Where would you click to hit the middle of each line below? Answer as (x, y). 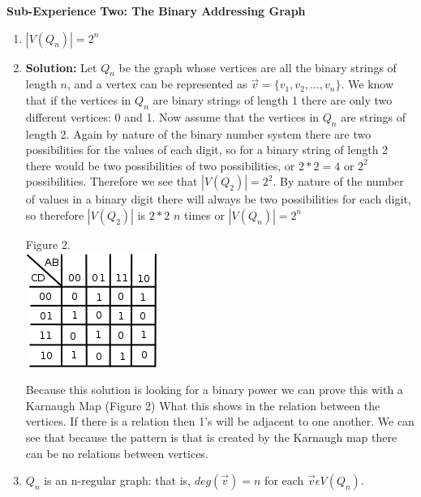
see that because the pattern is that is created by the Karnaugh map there (211, 437)
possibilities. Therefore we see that (112, 181)
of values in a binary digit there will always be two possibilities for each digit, (218, 199)
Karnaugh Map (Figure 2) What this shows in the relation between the (203, 405)
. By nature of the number (338, 181)
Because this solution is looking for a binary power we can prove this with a (214, 390)
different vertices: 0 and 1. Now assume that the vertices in (172, 116)
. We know (367, 84)
